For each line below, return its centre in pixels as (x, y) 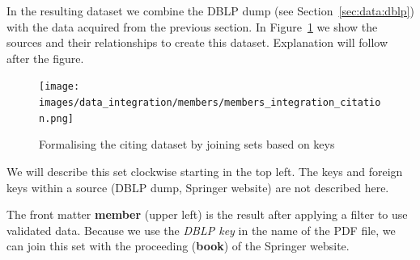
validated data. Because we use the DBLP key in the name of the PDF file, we (201, 230)
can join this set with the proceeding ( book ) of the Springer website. (178, 246)
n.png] (56, 118)
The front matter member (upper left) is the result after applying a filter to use (207, 214)
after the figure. (45, 58)
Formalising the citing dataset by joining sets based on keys (187, 144)
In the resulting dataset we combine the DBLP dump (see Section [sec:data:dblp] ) (210, 10)
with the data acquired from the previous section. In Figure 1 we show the (192, 26)
